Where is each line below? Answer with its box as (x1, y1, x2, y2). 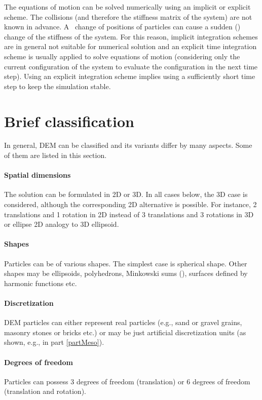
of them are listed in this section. (4, 150, 107, 161)
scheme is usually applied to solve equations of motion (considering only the (4, 51, 240, 61)
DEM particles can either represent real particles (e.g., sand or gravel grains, (4, 317, 242, 328)
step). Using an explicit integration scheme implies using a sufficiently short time (4, 71, 255, 82)
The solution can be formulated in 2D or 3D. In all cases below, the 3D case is (4, 189, 248, 199)
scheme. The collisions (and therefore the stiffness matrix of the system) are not (4, 11, 252, 22)
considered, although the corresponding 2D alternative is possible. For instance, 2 (4, 199, 257, 210)
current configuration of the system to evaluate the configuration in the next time (4, 61, 258, 71)
